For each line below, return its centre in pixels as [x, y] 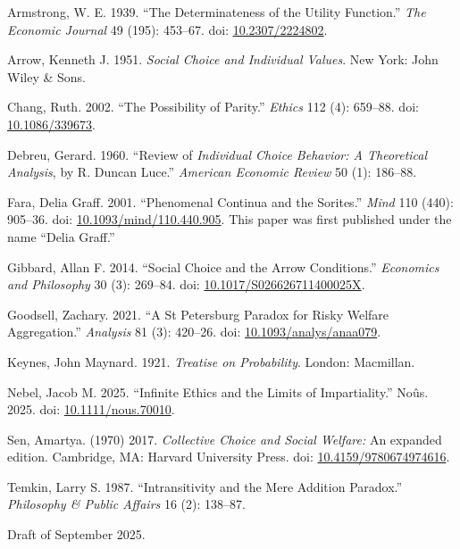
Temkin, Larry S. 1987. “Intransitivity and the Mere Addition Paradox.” [205, 486]
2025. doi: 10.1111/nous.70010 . [91, 409]
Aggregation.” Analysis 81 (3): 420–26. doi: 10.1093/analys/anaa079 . [194, 332]
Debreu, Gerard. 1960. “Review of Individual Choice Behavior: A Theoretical [217, 154]
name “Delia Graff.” [61, 236]
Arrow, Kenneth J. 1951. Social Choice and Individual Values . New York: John [223, 59]
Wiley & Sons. [46, 76]
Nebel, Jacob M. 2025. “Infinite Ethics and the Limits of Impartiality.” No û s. [218, 391]
